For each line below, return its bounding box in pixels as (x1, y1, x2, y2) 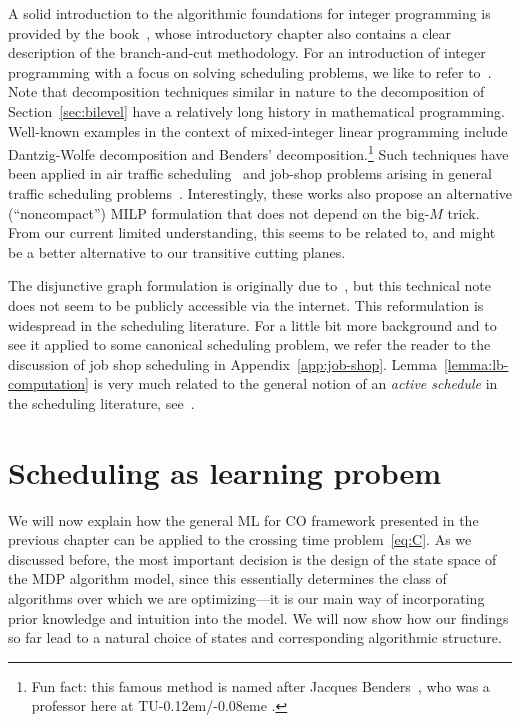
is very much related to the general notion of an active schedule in (93, 373, 498, 394)
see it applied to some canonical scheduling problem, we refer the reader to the (8, 334, 491, 355)
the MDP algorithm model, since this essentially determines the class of (8, 568, 447, 589)
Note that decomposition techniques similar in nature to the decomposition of (8, 81, 485, 102)
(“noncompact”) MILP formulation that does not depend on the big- (8, 202, 430, 223)
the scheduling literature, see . (8, 392, 195, 413)
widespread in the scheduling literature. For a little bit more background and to (8, 314, 497, 335)
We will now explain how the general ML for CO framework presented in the (8, 509, 479, 530)
